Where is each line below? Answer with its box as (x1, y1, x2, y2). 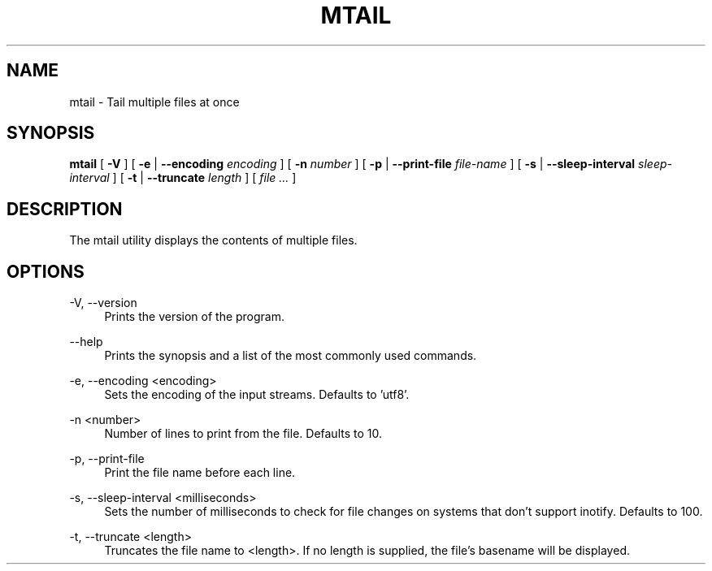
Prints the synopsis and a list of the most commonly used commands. (104, 348, 477, 363)
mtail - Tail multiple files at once (69, 94, 240, 109)
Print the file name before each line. (104, 465, 296, 480)
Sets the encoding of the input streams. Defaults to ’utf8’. (104, 387, 410, 402)
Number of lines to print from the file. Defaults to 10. (104, 426, 382, 441)
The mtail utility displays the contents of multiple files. (69, 233, 358, 248)
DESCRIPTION (7, 198, 123, 219)
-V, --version (69, 296, 137, 310)
